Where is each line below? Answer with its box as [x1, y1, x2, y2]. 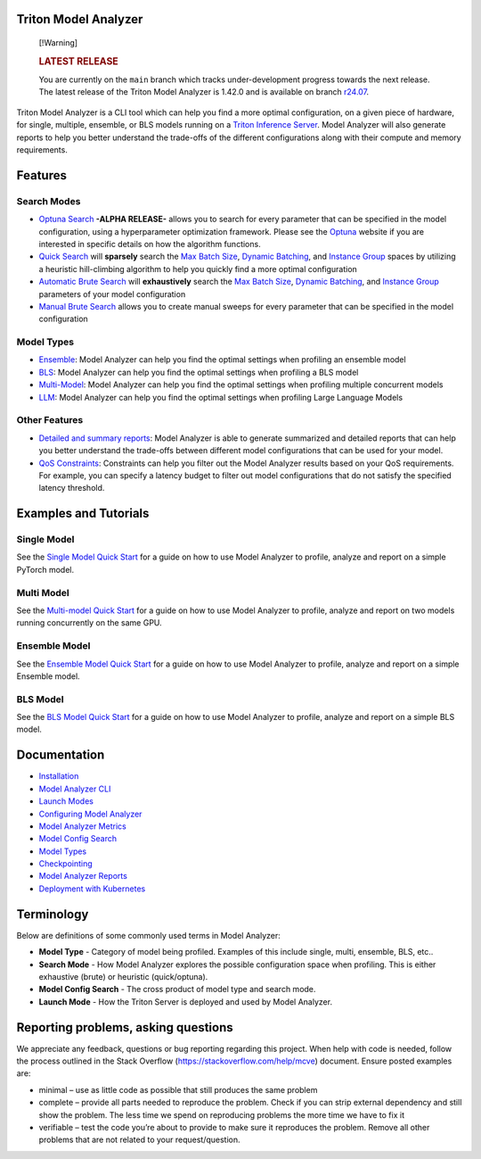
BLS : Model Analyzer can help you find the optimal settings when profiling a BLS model [38, 367, 359, 377]
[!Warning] [38, 37, 78, 48]
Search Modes [16, 195, 81, 207]
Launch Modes [38, 796, 94, 807]
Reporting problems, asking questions [16, 1020, 233, 1035]
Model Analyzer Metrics [38, 821, 126, 832]
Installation [38, 771, 79, 782]
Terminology [16, 907, 89, 922]
